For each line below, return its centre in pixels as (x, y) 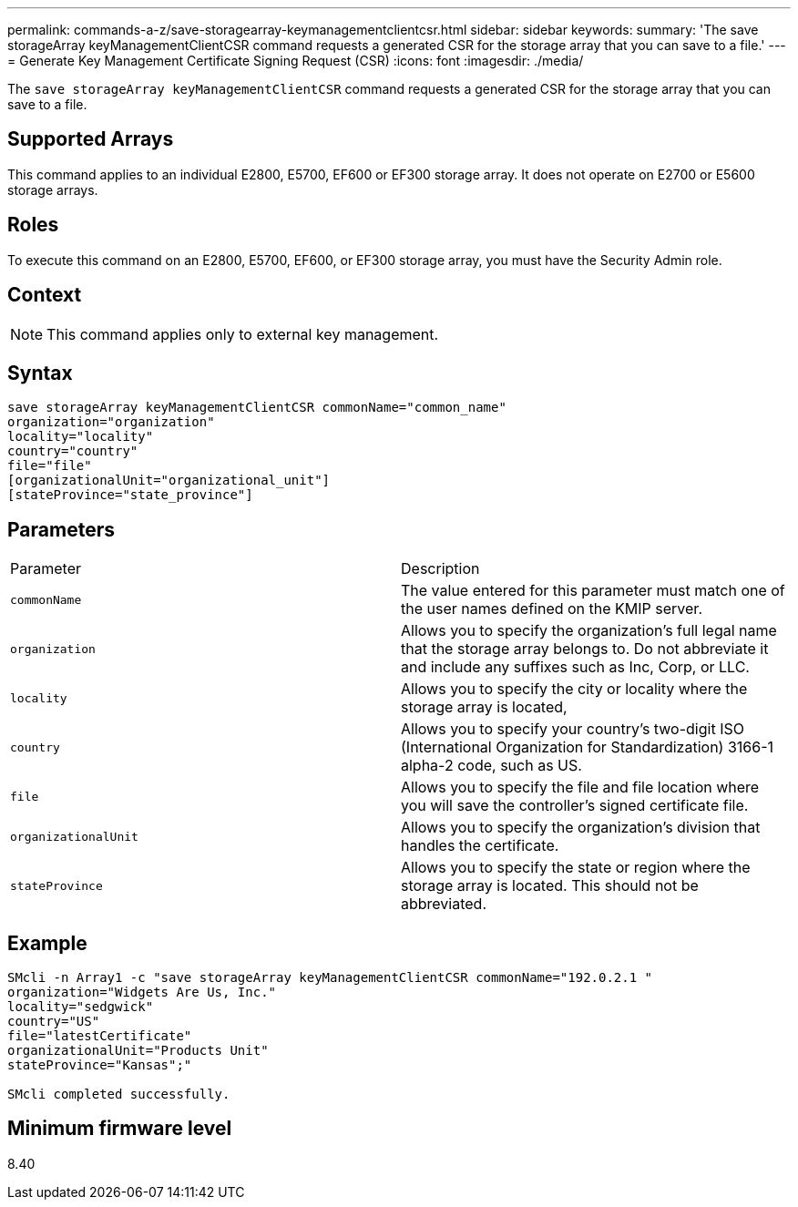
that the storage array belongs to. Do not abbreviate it (585, 649)
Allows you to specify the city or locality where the (574, 689)
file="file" (50, 466)
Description (440, 569)
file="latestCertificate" (100, 1036)
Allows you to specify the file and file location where (580, 788)
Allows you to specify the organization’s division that (581, 828)
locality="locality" (81, 437)
